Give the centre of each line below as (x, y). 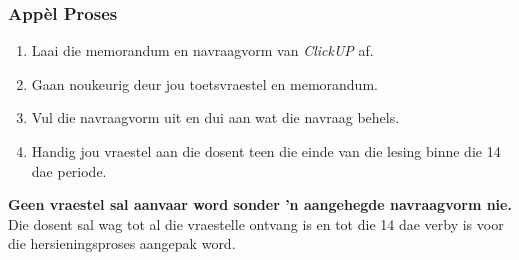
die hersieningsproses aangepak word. (122, 243)
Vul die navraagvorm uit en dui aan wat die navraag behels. (215, 117)
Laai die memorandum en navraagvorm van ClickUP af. (202, 50)
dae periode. (69, 170)
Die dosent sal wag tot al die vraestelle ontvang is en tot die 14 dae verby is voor (256, 223)
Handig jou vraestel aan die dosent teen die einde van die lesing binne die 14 (266, 151)
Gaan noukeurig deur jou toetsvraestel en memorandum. (204, 83)
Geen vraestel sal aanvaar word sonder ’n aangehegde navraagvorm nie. (260, 204)
